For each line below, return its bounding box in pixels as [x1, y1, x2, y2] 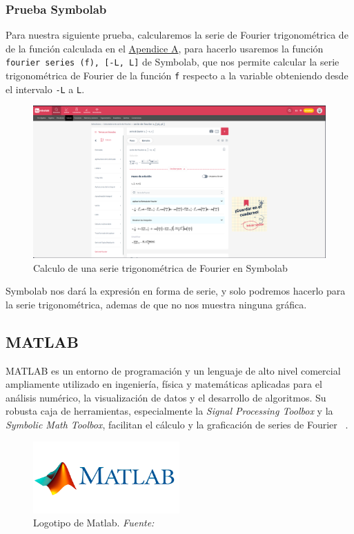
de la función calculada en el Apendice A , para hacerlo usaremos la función [6, 41, 324, 55]
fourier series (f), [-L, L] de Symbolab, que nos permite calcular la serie [6, 55, 340, 69]
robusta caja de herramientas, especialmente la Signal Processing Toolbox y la [6, 404, 333, 418]
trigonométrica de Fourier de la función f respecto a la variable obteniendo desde [6, 68, 348, 83]
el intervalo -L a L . [6, 81, 85, 96]
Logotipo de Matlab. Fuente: [33, 515, 155, 530]
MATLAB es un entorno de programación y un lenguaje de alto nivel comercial [6, 363, 341, 377]
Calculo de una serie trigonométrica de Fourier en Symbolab [33, 260, 288, 275]
